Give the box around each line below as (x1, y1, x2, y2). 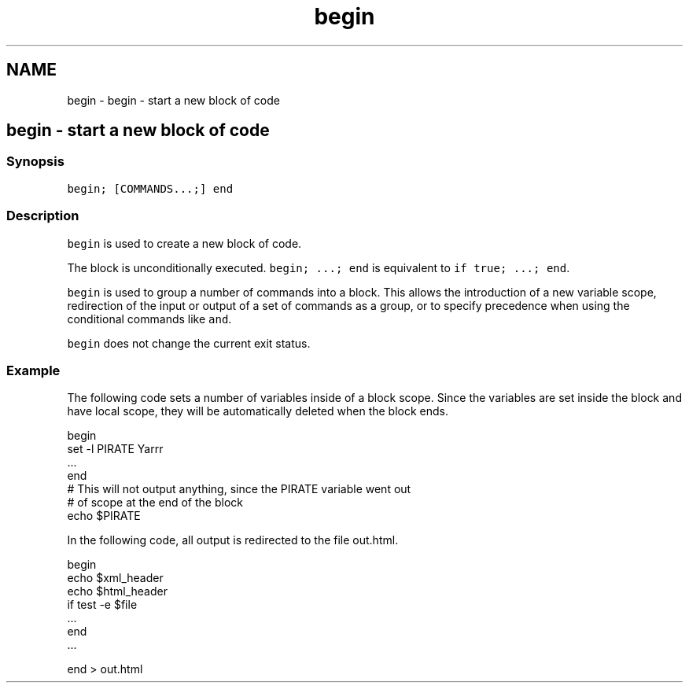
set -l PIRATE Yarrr (67, 442, 164, 456)
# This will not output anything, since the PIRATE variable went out (67, 482, 411, 496)
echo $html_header (67, 584, 168, 599)
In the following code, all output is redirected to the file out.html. (67, 533, 399, 547)
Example (6, 362, 61, 378)
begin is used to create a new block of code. (67, 236, 302, 250)
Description (6, 208, 79, 224)
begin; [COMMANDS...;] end (67, 182, 234, 195)
